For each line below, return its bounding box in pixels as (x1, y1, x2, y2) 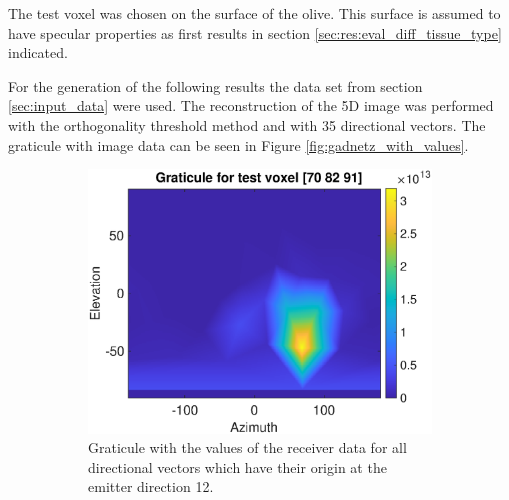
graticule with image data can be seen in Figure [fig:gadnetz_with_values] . (8, 134, 469, 155)
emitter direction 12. (88, 476, 214, 497)
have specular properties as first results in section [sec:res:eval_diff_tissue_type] (8, 22, 502, 43)
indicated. (8, 42, 68, 63)
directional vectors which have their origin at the (88, 456, 387, 477)
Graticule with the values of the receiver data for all (88, 437, 407, 458)
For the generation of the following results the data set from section (8, 75, 423, 96)
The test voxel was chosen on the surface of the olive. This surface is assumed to (8, 3, 501, 23)
